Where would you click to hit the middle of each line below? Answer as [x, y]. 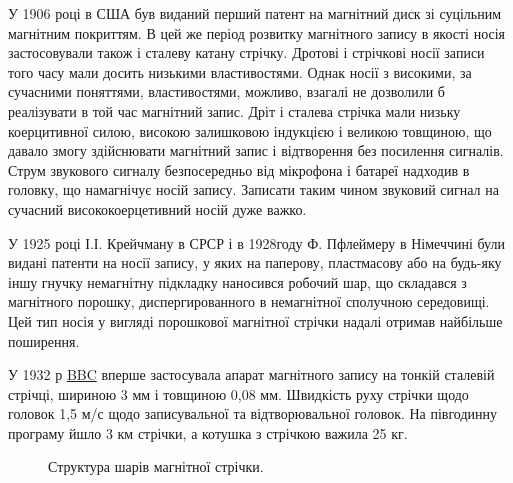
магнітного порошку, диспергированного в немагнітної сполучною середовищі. [249, 301]
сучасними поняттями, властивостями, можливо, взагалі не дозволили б [226, 91]
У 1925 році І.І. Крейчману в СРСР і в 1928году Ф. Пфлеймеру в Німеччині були [256, 242]
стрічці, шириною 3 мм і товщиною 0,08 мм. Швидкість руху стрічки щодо [238, 393]
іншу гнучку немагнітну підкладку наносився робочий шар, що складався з [237, 281]
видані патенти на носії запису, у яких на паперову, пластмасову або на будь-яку [255, 262]
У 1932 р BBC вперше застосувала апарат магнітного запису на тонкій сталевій [251, 374]
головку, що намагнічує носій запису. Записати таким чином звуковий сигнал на [253, 189]
